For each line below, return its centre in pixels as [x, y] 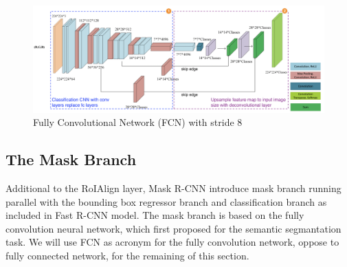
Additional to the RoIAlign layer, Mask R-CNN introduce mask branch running [173, 188]
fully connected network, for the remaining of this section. [127, 256]
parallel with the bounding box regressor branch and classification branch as [166, 201]
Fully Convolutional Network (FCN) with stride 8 [138, 122]
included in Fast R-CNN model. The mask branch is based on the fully [155, 215]
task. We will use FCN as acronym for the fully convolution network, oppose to [172, 242]
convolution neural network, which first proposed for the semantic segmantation [173, 228]
